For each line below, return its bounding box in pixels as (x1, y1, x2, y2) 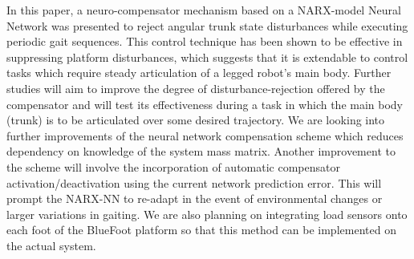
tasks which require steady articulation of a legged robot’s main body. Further (6, 64, 392, 81)
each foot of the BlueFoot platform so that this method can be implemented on (6, 221, 396, 238)
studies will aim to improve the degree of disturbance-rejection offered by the (6, 79, 385, 96)
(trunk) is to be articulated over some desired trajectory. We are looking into (6, 111, 385, 128)
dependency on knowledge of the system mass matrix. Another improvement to (6, 143, 396, 160)
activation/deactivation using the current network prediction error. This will (6, 174, 382, 191)
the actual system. (6, 237, 96, 253)
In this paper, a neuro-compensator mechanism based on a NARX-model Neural (6, 2, 401, 18)
